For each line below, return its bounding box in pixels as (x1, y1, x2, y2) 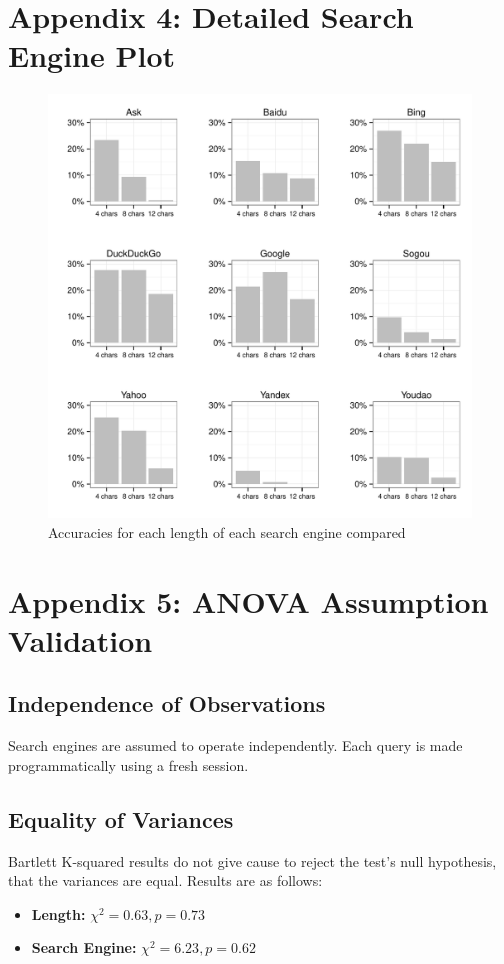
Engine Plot (8, 35, 176, 76)
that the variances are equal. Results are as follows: (8, 870, 323, 891)
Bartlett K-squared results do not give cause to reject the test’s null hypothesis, (8, 850, 497, 871)
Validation (8, 619, 153, 660)
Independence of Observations (8, 688, 326, 719)
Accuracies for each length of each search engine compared (48, 521, 406, 542)
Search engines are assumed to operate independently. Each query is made (8, 735, 463, 756)
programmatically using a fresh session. (8, 754, 249, 775)
